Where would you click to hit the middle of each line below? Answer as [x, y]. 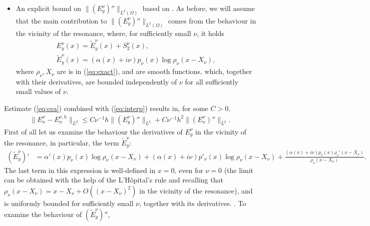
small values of [38, 91]
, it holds [211, 33]
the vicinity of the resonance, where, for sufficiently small [103, 33]
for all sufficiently [212, 81]
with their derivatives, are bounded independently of [96, 81]
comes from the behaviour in [212, 20]
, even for [189, 170]
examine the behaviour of [43, 214]
